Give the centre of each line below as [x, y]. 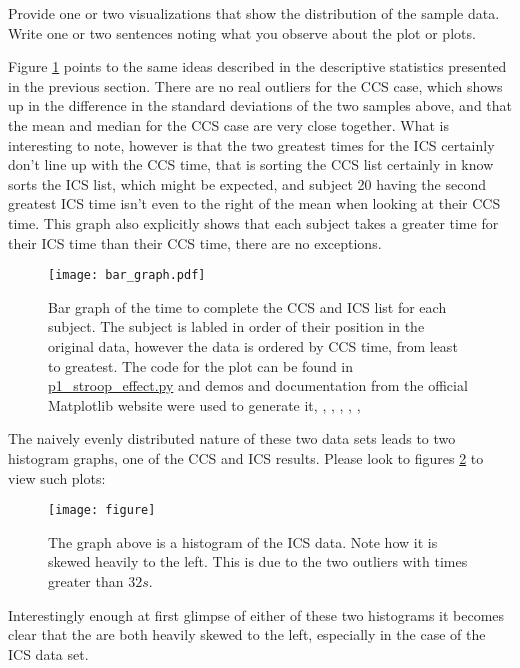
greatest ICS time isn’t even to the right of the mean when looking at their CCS [254, 203]
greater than [86, 580]
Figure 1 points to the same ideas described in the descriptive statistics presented [257, 66]
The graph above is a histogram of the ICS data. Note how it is [243, 541]
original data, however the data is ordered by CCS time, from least [253, 345]
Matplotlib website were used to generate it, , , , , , [204, 404]
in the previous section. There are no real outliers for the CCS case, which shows [255, 85]
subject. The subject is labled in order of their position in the [236, 326]
